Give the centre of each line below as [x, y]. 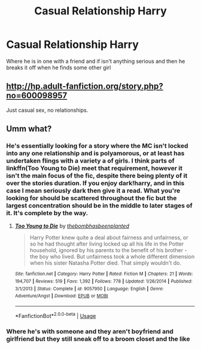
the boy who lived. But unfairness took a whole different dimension [112, 257]
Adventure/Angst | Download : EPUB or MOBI [62, 296]
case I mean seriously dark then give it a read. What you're [93, 191]
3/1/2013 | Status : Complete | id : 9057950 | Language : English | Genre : [89, 289]
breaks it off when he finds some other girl [59, 68]
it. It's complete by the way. [47, 213]
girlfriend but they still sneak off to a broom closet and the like [98, 339]
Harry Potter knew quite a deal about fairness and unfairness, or [109, 238]
